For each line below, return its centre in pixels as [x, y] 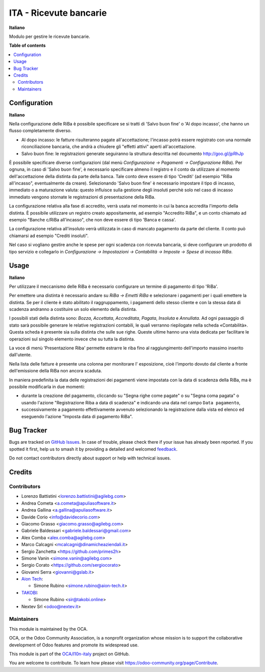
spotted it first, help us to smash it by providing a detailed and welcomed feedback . [93, 449]
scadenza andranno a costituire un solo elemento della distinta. [73, 309]
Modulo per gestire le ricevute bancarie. [50, 36]
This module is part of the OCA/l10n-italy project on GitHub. [69, 654]
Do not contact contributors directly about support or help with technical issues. [90, 458]
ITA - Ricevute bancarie [58, 13]
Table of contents [27, 46]
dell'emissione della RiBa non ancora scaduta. [56, 371]
